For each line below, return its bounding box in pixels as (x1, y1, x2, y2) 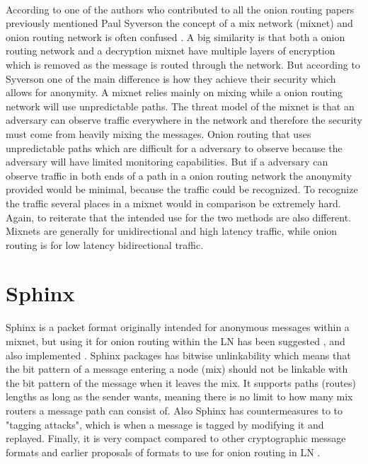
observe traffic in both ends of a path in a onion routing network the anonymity (6, 168, 352, 182)
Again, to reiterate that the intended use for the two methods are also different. (6, 209, 352, 224)
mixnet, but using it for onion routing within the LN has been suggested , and (6, 334, 345, 348)
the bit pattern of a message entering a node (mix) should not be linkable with (6, 361, 348, 376)
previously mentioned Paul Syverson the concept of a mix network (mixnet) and (6, 16, 353, 30)
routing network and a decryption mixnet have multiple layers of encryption (6, 43, 335, 58)
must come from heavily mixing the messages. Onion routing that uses (6, 126, 311, 141)
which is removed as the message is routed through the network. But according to (6, 57, 360, 71)
